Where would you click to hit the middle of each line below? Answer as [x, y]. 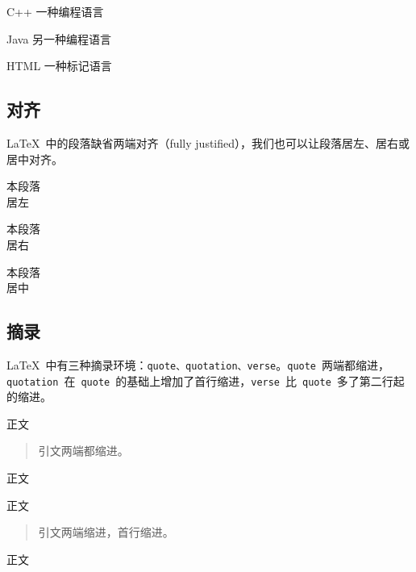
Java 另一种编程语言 [59, 38]
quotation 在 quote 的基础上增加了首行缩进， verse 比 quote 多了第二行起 [206, 380]
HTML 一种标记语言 [59, 66]
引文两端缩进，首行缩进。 [106, 532]
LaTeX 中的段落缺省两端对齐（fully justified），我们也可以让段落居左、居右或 [208, 142]
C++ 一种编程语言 [55, 11]
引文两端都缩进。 [83, 451]
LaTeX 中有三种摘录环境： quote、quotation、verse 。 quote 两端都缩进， [198, 364]
